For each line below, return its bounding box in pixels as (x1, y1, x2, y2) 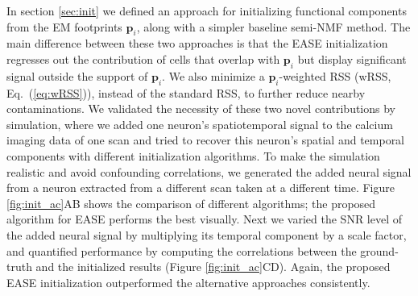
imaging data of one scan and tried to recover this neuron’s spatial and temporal (6, 131, 405, 148)
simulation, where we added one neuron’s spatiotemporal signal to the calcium (6, 115, 393, 132)
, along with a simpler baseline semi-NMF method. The (136, 18, 411, 35)
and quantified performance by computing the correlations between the (6, 242, 357, 259)
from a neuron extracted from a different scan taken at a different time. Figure (6, 179, 395, 196)
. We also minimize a (162, 67, 265, 84)
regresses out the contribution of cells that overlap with (6, 50, 280, 67)
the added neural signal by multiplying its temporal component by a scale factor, (6, 226, 407, 243)
